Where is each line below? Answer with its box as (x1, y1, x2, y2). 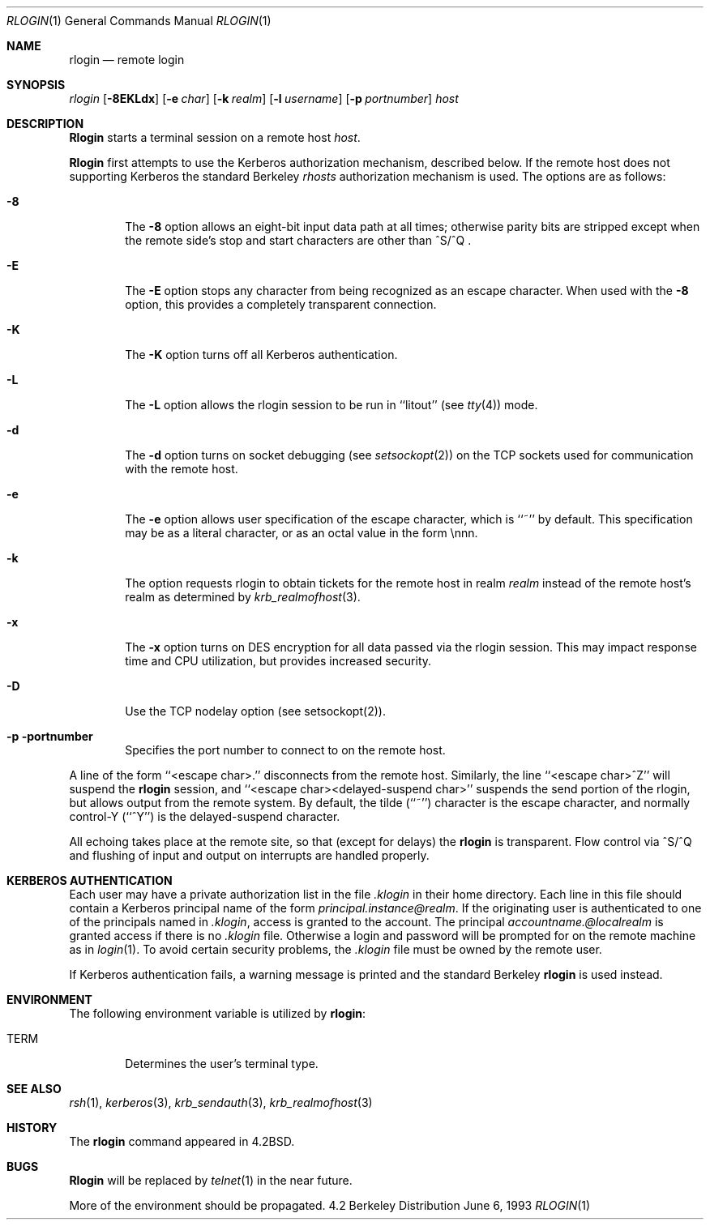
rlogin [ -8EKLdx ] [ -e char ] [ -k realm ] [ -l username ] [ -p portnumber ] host (69, 92, 459, 105)
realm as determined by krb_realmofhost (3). (125, 590, 361, 604)
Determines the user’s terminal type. (125, 1057, 319, 1070)
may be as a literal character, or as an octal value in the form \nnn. (125, 526, 478, 540)
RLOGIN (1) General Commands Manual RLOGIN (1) (6, 14, 272, 28)
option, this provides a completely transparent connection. (125, 297, 437, 311)
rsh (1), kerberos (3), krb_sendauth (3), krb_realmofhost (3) (69, 1096, 373, 1109)
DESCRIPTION (6, 117, 84, 130)
